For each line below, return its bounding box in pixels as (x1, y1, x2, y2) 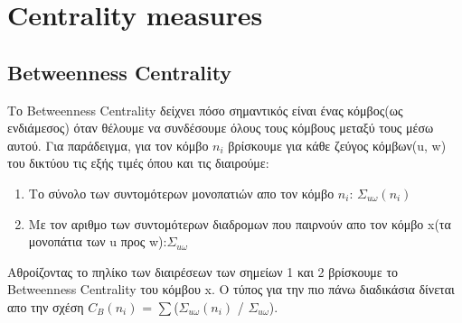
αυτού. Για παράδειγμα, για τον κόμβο (7, 135, 209, 154)
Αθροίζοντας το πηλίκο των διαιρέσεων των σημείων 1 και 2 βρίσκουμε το (7, 262, 399, 281)
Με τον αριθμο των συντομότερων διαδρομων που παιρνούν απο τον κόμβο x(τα (28, 214, 451, 233)
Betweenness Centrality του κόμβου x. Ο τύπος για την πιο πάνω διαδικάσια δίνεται (7, 280, 455, 299)
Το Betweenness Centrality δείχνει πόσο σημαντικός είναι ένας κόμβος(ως (7, 100, 403, 119)
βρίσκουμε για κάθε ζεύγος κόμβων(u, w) (228, 135, 447, 154)
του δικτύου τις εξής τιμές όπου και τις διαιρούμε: (7, 153, 269, 172)
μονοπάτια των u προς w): (28, 232, 167, 251)
